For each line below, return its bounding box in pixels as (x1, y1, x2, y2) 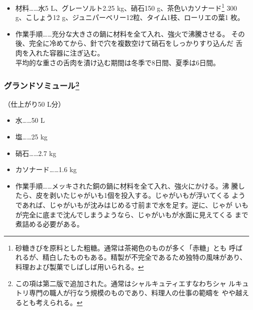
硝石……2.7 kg (15, 148, 56, 158)
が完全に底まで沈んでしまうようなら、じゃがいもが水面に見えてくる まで (15, 209, 249, 219)
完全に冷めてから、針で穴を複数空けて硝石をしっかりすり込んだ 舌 (29, 38, 243, 48)
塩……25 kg (15, 132, 48, 142)
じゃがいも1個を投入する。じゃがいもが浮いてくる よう (70, 190, 246, 200)
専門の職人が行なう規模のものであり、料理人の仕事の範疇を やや (29, 288, 235, 298)
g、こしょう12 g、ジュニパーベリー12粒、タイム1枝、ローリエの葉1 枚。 (15, 12, 244, 22)
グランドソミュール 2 (4, 78, 80, 92)
